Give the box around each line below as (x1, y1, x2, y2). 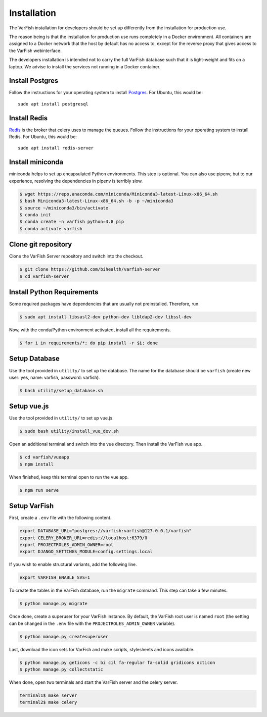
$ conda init (19, 212, 51, 217)
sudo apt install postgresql (18, 101, 89, 106)
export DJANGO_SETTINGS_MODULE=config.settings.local (19, 549, 153, 555)
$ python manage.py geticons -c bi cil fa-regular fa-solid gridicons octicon (19, 660, 215, 666)
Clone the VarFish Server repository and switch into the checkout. (9, 253, 143, 259)
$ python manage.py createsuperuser (19, 634, 109, 639)
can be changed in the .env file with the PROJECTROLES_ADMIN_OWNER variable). (9, 620, 176, 626)
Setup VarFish (9, 502, 54, 510)
